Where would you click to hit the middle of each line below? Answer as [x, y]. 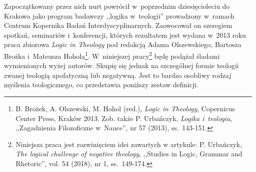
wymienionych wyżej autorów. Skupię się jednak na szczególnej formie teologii [121, 65]
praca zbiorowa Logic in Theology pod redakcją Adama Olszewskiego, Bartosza [123, 44]
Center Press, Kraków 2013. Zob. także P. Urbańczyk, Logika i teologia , [124, 118]
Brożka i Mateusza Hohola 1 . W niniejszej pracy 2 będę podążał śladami [112, 55]
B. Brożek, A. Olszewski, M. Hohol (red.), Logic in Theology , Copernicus [125, 108]
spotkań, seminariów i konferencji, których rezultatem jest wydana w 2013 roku [125, 35]
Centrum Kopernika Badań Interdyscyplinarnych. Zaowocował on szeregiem [118, 25]
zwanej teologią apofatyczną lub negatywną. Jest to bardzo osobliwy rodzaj [118, 75]
